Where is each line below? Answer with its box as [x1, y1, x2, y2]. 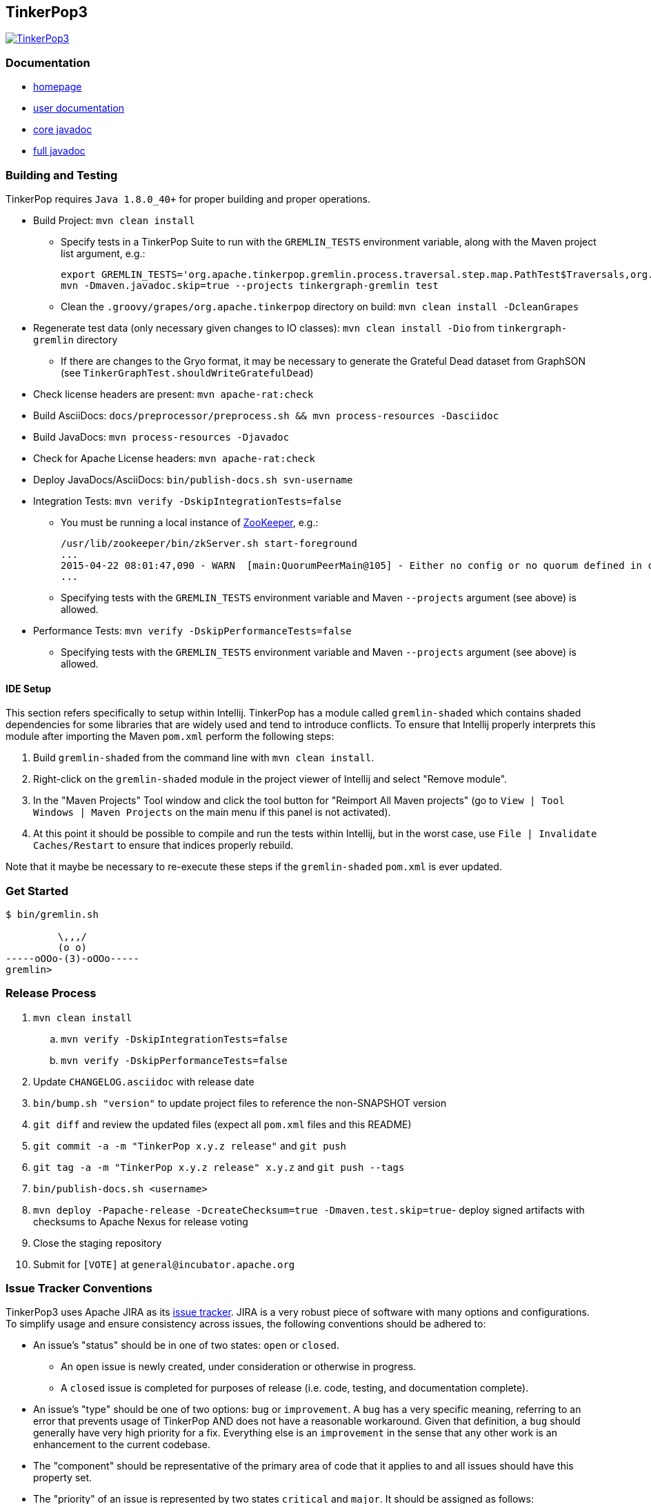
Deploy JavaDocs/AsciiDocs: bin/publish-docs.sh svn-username [33, 473, 353, 485]
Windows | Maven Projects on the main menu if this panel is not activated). [33, 806, 391, 819]
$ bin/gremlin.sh [6, 908, 99, 920]
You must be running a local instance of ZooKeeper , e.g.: [61, 516, 319, 528]
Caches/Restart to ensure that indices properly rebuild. [33, 839, 294, 852]
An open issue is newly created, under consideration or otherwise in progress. [61, 1361, 417, 1373]
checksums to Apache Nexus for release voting [33, 1215, 248, 1227]
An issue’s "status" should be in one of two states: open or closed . [33, 1339, 340, 1352]
